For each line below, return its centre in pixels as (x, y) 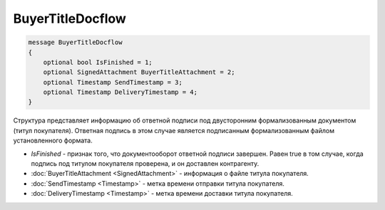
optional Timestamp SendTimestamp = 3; (113, 82)
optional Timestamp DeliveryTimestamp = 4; (120, 92)
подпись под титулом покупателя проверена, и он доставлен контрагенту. (145, 164)
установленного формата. (53, 141)
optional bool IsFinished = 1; (98, 62)
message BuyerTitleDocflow (75, 42)
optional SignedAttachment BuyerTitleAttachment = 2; (139, 72)
